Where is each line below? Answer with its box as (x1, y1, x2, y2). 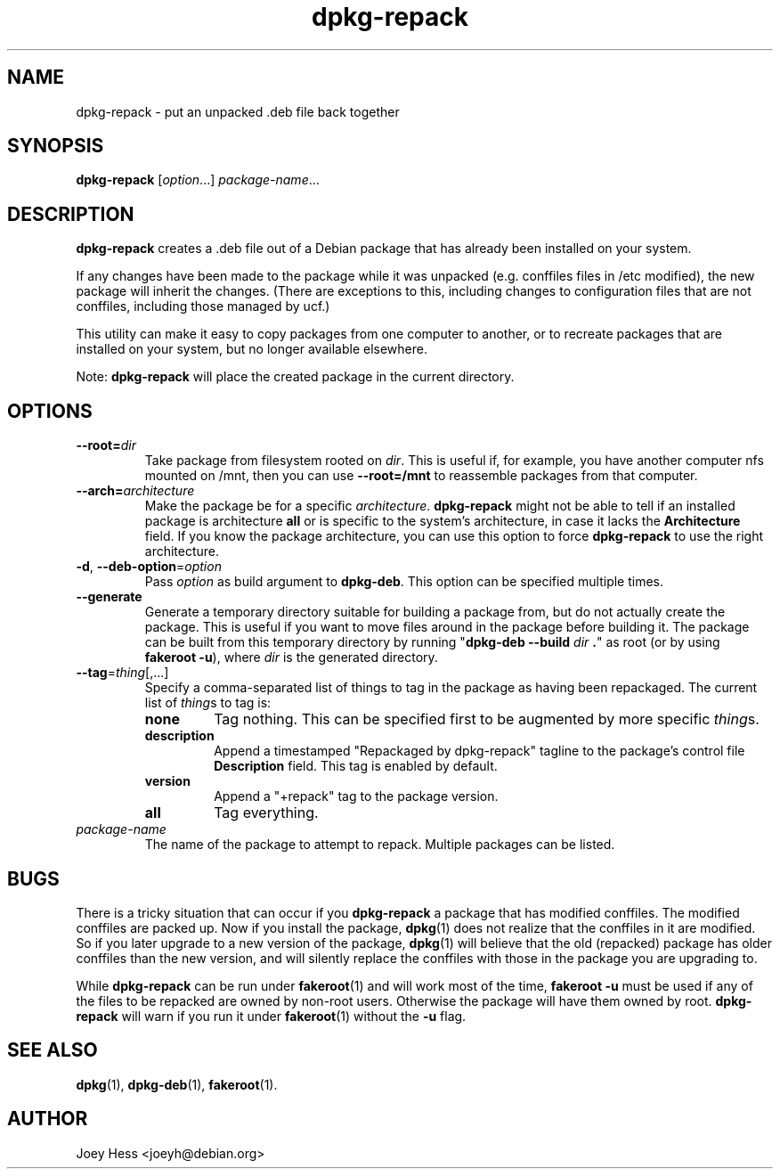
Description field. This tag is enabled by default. (214, 758, 498, 774)
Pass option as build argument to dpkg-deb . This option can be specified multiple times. (144, 574, 664, 590)
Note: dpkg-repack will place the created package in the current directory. (76, 369, 515, 385)
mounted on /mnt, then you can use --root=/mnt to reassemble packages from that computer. (144, 468, 698, 484)
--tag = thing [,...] (76, 665, 169, 681)
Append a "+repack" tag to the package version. (214, 788, 499, 804)
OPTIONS (7, 399, 93, 422)
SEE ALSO (7, 1039, 98, 1062)
